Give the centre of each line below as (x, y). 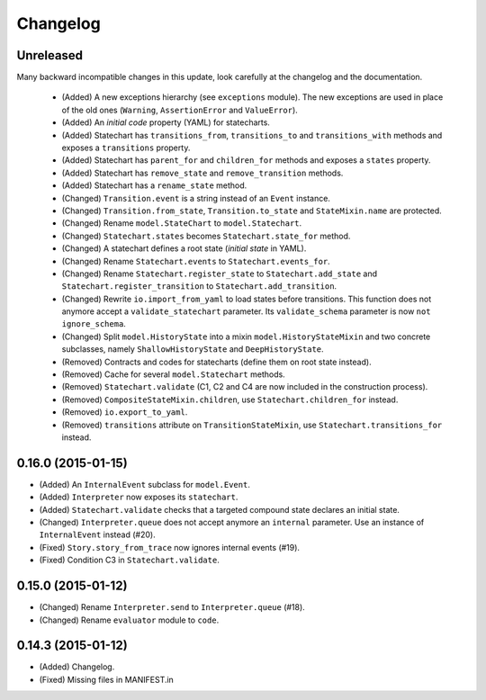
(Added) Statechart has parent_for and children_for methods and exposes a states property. (246, 160)
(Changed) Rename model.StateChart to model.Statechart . (182, 223)
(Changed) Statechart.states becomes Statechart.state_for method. (206, 236)
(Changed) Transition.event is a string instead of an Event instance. (196, 198)
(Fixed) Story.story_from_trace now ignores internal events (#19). (170, 547)
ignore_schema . (94, 324)
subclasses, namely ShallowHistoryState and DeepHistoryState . (193, 349)
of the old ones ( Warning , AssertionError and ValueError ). (180, 110)
